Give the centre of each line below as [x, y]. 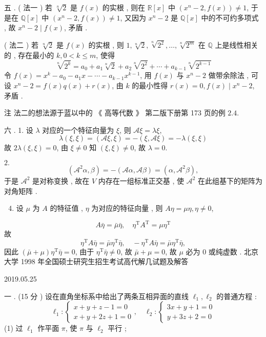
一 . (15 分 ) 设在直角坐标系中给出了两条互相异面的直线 [97, 296]
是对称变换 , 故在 [61, 180]
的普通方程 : [237, 296]
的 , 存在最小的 [29, 55]
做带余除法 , [229, 75]
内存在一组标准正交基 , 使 [141, 180]
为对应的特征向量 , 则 [127, 208]
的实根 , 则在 [124, 7]
